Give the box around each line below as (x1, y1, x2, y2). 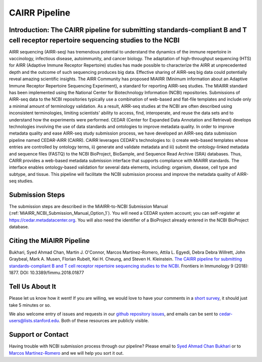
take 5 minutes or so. (9, 302, 51, 308)
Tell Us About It (9, 282, 56, 291)
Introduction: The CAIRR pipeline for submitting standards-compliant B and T (9, 26, 247, 34)
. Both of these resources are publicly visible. (59, 318, 149, 324)
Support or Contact (9, 330, 69, 339)
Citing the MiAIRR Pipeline (9, 236, 90, 245)
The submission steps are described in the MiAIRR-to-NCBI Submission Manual (9, 203, 168, 209)
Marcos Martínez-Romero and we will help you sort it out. (9, 350, 124, 356)
